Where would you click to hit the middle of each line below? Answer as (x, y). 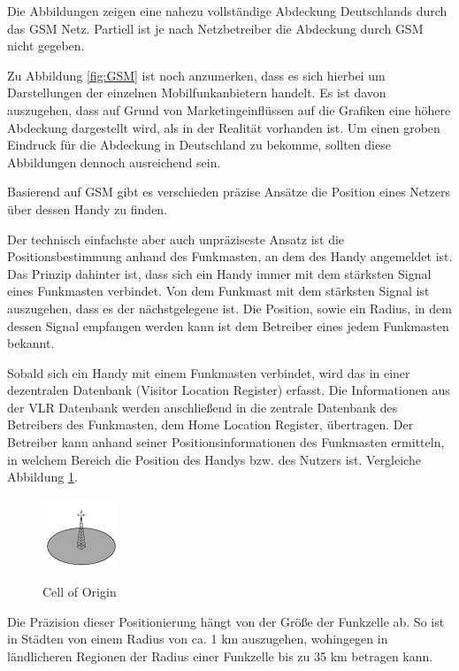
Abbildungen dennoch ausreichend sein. (114, 162)
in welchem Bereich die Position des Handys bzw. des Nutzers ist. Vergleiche (214, 459)
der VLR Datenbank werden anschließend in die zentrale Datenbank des (203, 407)
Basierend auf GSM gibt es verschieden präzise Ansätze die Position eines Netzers (229, 192)
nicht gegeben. (46, 46)
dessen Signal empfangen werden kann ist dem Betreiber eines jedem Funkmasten (228, 325)
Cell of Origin (80, 591)
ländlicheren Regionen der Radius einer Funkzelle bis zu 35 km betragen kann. (220, 656)
